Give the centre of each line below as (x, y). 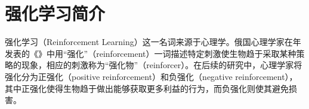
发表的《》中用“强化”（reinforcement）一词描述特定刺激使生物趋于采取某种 (151, 53)
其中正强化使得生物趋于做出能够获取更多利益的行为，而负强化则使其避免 (147, 88)
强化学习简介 (55, 13)
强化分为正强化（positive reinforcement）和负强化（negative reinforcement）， (151, 76)
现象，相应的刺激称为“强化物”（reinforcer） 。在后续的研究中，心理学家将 (162, 65)
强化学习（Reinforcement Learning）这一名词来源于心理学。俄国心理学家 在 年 (153, 42)
